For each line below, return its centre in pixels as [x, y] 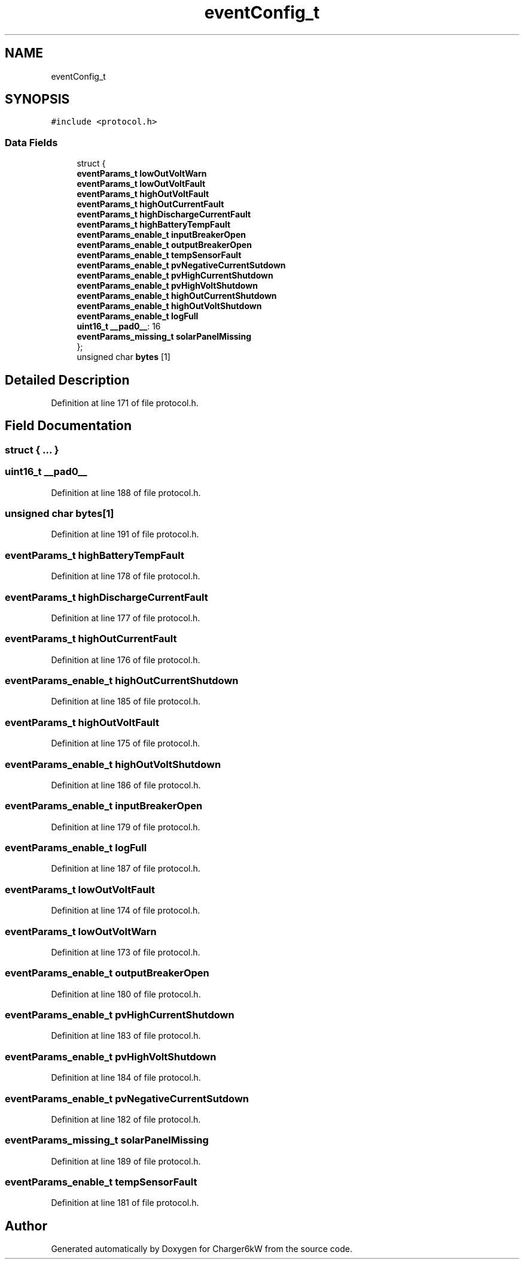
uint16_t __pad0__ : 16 [119, 326]
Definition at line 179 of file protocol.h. [126, 827]
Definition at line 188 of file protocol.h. [126, 492]
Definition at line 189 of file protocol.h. [126, 1161]
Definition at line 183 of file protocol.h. [126, 1036]
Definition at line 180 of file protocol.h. [126, 994]
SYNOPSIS [37, 99]
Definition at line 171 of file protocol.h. [125, 403]
